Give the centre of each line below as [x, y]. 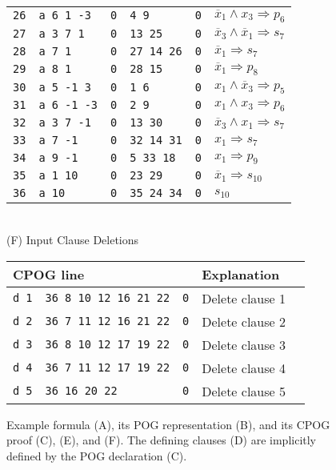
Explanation [241, 274]
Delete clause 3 [244, 344]
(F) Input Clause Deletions [73, 239]
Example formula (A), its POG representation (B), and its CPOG [168, 424]
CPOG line [49, 274]
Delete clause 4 [244, 368]
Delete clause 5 [244, 391]
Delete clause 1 [244, 298]
